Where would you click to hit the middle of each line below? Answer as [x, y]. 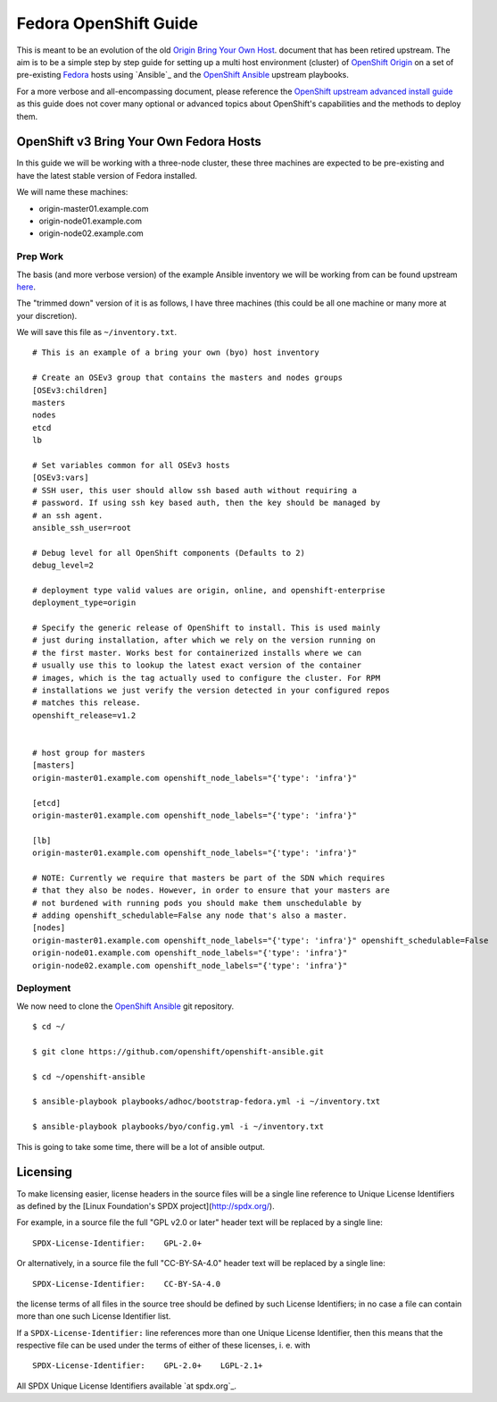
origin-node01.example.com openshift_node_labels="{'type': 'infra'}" [190, 953]
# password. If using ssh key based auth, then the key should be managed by [207, 503]
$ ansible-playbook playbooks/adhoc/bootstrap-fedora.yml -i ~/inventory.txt [207, 1102]
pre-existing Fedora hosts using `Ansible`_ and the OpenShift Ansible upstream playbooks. [183, 75]
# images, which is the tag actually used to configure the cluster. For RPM [207, 678]
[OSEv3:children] [70, 390]
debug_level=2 [63, 566]
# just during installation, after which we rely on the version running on [204, 640]
